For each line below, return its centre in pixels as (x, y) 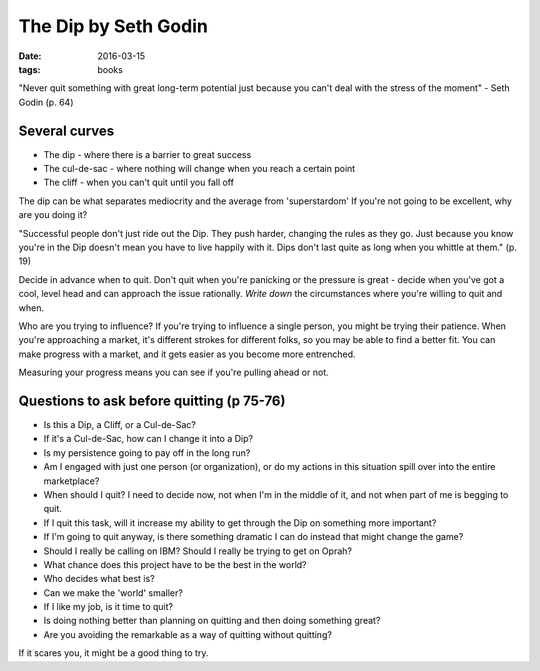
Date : (30, 56)
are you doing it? (53, 215)
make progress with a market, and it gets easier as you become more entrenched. (187, 354)
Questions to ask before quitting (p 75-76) (152, 400)
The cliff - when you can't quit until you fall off (139, 182)
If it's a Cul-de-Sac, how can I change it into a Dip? (148, 439)
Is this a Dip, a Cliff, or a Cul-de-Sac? (120, 424)
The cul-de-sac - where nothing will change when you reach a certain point (199, 169)
